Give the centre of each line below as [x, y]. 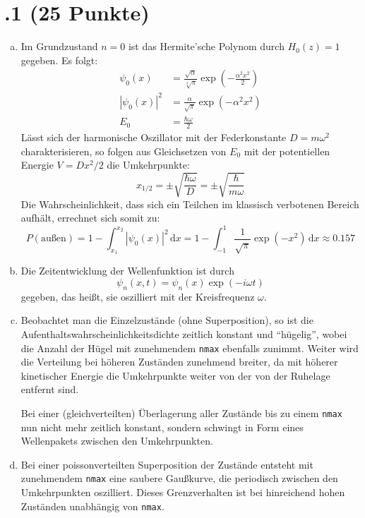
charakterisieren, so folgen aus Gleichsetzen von [124, 151]
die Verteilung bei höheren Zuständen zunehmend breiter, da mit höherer [179, 362]
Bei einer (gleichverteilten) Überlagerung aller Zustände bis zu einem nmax [181, 413]
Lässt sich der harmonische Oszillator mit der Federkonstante [154, 137]
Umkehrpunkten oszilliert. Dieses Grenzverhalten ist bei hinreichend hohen [183, 492]
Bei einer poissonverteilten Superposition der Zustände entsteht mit [167, 464]
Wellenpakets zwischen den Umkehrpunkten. [117, 441]
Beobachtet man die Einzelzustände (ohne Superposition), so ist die [167, 320]
